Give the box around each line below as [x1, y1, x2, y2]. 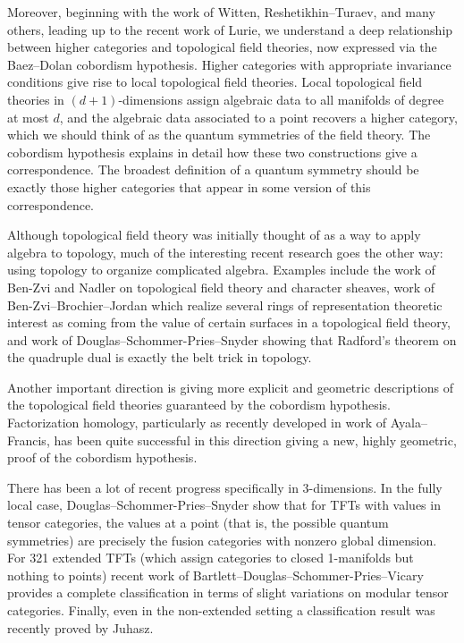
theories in [7, 89, 64, 108]
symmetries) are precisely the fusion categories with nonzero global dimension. [7, 530, 437, 549]
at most [7, 107, 49, 126]
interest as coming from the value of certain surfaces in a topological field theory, [7, 313, 451, 332]
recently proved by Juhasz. [7, 618, 154, 637]
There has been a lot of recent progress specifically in [7, 478, 299, 496]
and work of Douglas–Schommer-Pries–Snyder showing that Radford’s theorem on [7, 330, 457, 349]
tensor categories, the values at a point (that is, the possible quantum [7, 513, 389, 532]
